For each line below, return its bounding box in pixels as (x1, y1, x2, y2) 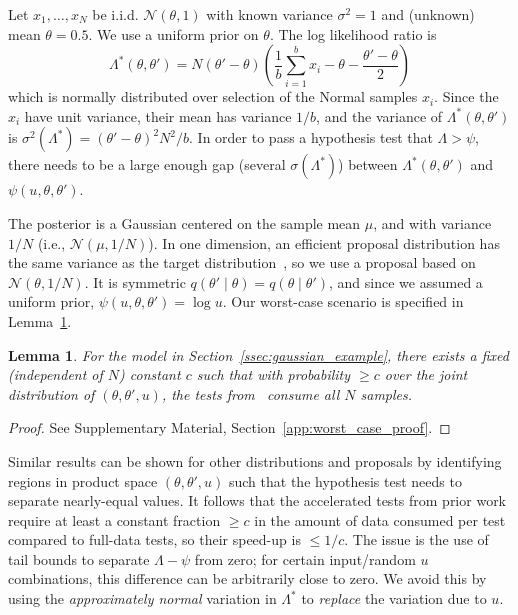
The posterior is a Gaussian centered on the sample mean (8, 212, 361, 233)
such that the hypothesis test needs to (228, 470, 462, 491)
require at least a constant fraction (8, 509, 221, 530)
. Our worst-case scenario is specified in (222, 291, 464, 312)
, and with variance (373, 212, 492, 233)
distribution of (8, 383, 95, 404)
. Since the (434, 86, 499, 107)
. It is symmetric (84, 271, 186, 292)
